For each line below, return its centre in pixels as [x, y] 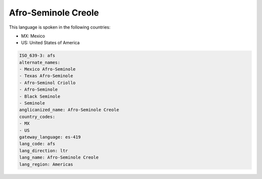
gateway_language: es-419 [50, 137]
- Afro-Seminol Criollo [48, 83]
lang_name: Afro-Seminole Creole [59, 157]
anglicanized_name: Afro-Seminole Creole [69, 110]
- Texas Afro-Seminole [46, 76]
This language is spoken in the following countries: [60, 27]
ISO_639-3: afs [37, 56]
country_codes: [37, 117]
